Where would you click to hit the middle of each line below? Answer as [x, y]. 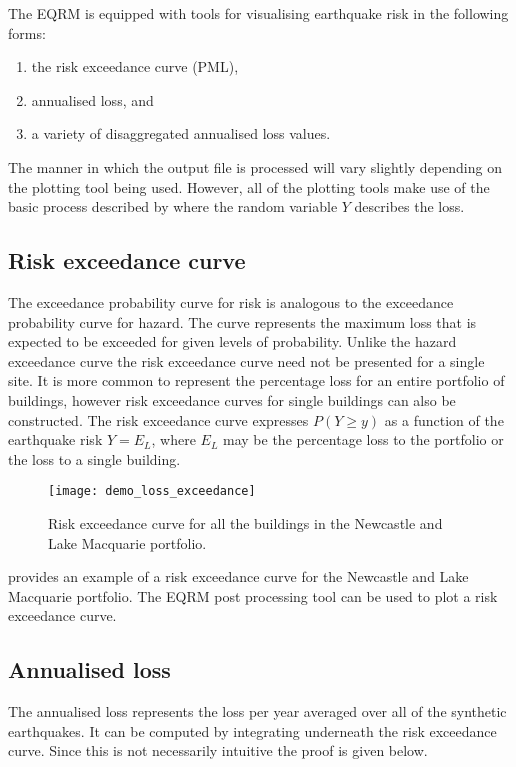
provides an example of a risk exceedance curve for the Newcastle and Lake [238, 576]
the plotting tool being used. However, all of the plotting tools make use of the [249, 186]
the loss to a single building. [94, 458]
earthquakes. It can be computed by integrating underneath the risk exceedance [252, 730]
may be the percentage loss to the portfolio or [363, 439]
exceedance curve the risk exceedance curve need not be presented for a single [246, 360]
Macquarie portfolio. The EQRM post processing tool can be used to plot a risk [253, 595]
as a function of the [444, 419]
